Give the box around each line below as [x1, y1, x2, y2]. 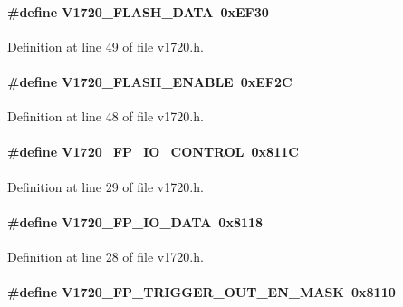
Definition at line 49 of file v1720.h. [7, 36, 204, 55]
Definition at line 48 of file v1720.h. [7, 107, 204, 126]
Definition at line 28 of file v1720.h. [7, 246, 204, 265]
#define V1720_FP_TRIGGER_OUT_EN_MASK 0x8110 [7, 283, 396, 302]
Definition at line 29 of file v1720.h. [7, 177, 204, 196]
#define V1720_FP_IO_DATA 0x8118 [7, 212, 264, 231]
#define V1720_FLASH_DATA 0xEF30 [7, 2, 269, 21]
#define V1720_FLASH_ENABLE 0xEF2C [7, 72, 293, 91]
